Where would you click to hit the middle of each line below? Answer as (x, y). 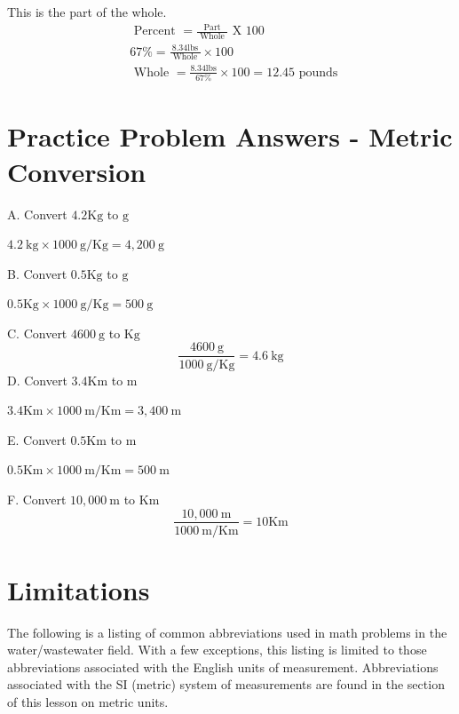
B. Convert (37, 273)
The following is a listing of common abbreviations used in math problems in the (227, 632)
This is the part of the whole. (87, 12)
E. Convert (37, 439)
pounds (318, 72)
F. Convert (37, 499)
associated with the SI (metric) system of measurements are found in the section (226, 684)
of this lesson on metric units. (88, 702)
